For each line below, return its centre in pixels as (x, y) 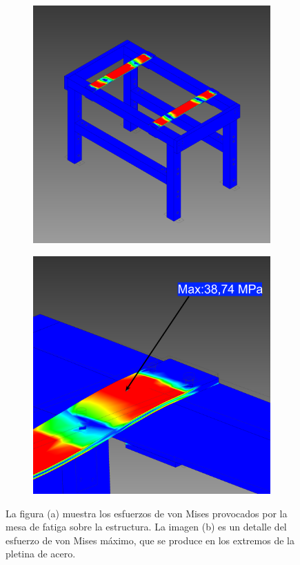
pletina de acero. (41, 554)
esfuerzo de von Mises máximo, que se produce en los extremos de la (150, 540)
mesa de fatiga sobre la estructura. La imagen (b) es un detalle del (146, 527)
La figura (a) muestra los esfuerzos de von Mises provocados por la (147, 513)
